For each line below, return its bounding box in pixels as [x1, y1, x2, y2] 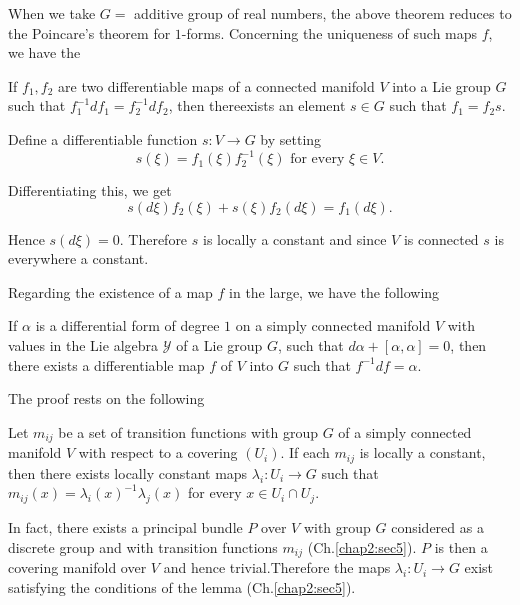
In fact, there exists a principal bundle [8, 517, 243, 538]
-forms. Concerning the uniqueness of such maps [181, 22, 478, 43]
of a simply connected [338, 421, 472, 442]
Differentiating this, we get [8, 180, 172, 201]
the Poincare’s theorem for [8, 22, 171, 43]
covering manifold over [8, 557, 147, 578]
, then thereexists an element [168, 95, 346, 116]
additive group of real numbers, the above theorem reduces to [134, 3, 512, 23]
